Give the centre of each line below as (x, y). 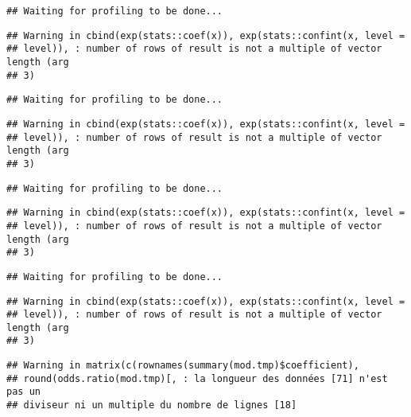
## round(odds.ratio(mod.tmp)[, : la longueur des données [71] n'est (197, 378)
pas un (23, 392)
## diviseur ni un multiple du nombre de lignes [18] (152, 405)
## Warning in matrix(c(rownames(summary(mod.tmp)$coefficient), (183, 366)
